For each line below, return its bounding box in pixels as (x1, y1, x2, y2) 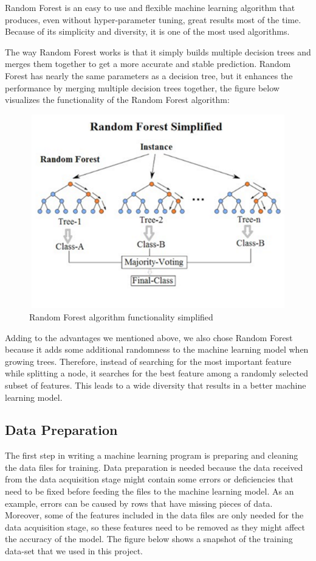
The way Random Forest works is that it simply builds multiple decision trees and (5, 45, 311, 58)
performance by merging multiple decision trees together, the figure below (5, 81, 280, 94)
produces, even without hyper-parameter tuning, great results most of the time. (5, 13, 301, 26)
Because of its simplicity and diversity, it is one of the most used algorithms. (5, 25, 290, 38)
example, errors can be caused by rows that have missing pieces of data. (5, 496, 273, 509)
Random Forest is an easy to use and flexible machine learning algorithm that (5, 1, 295, 13)
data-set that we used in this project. (5, 545, 143, 557)
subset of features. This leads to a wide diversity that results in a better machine (5, 378, 306, 391)
